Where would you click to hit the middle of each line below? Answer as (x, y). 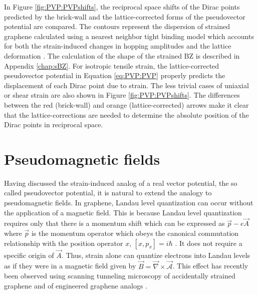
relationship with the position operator (64, 243)
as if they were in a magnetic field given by (70, 266)
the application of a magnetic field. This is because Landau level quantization (123, 212)
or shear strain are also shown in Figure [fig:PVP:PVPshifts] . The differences (122, 95)
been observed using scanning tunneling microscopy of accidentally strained (120, 276)
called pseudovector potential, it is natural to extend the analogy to (108, 193)
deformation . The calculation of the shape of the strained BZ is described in (122, 55)
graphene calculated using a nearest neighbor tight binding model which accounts (129, 36)
